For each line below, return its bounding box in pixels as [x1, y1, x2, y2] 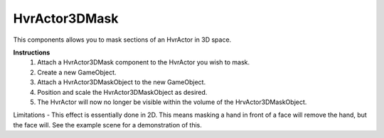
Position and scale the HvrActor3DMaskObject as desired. [37, 88, 208, 96]
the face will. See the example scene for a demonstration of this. [13, 120, 202, 129]
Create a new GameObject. [37, 68, 117, 76]
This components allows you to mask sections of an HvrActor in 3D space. [13, 35, 232, 44]
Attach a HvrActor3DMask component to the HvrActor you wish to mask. [37, 58, 250, 67]
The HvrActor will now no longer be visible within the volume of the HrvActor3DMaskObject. [37, 98, 307, 106]
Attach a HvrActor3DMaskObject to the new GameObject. [37, 78, 206, 86]
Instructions [13, 48, 50, 57]
